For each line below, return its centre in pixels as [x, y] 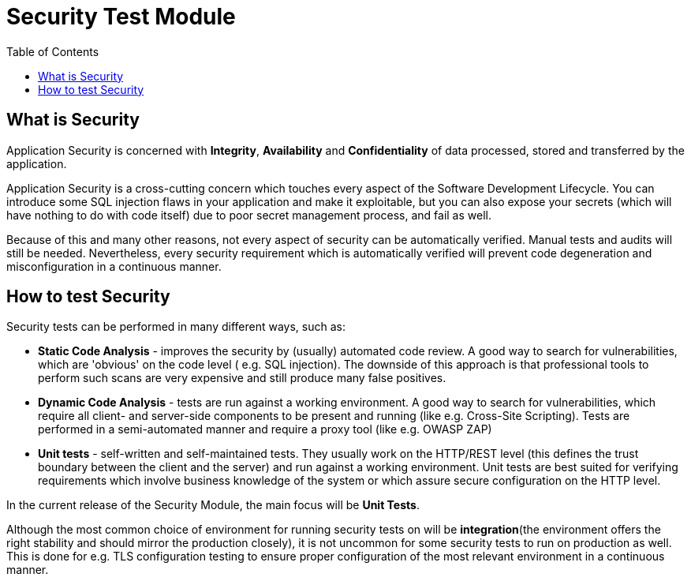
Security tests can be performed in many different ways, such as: [176, 327]
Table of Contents [53, 51]
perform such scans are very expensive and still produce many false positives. [242, 378]
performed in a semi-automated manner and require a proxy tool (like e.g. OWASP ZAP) [265, 429]
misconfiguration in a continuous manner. [114, 266]
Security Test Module [121, 17]
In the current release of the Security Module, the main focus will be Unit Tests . [213, 505]
